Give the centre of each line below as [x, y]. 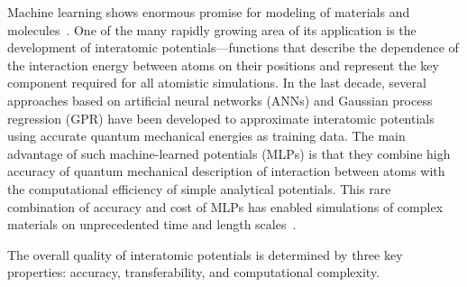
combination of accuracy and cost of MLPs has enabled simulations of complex [225, 206]
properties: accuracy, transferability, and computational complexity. [194, 272]
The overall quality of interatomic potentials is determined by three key [205, 254]
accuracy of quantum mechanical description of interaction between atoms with [226, 171]
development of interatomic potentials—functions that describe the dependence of [233, 47]
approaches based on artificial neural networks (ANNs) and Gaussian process [220, 100]
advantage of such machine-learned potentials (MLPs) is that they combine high [229, 153]
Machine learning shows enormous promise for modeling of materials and [209, 12]
